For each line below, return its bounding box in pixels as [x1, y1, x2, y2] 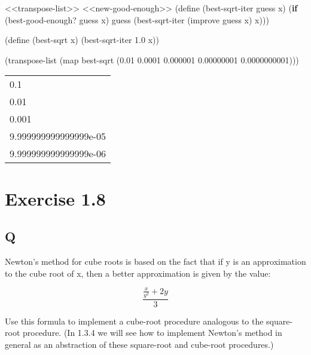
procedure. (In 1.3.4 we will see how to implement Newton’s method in [22, 326, 282, 339]
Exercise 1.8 [5, 186, 106, 210]
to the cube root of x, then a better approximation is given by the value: [5, 267, 271, 279]
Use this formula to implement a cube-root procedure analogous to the [5, 314, 264, 327]
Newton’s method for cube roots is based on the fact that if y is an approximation [5, 255, 306, 267]
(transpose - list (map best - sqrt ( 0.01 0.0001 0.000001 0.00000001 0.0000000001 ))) [5, 53, 299, 66]
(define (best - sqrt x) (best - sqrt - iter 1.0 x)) [5, 33, 159, 46]
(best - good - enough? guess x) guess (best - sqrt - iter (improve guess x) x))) [5, 13, 269, 26]
